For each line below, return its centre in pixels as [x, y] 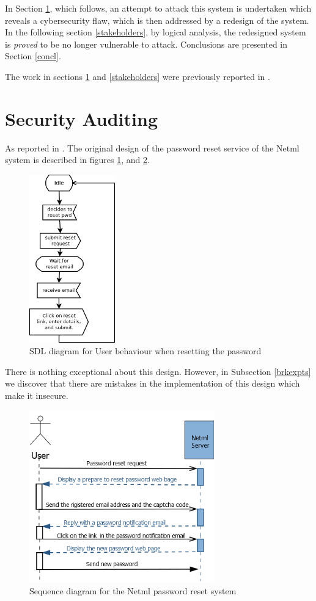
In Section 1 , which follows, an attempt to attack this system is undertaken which [158, 8]
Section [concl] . [33, 56]
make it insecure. [37, 395]
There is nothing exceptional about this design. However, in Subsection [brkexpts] [158, 371]
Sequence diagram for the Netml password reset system [133, 591]
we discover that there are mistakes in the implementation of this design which [152, 383]
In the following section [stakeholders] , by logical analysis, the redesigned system [156, 32]
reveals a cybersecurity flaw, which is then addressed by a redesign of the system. [157, 20]
